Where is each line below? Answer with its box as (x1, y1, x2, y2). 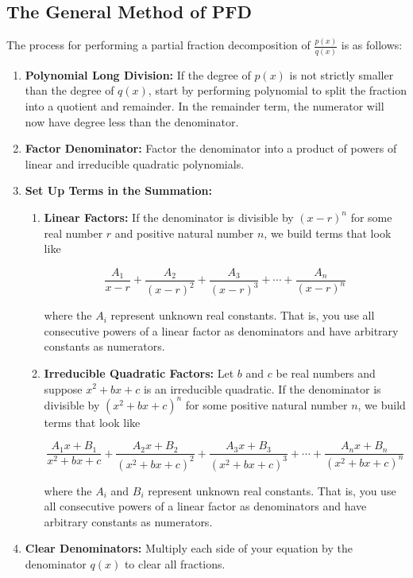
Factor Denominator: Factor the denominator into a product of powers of (25, 140, 397, 157)
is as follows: (341, 37, 403, 53)
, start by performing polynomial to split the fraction (148, 82, 407, 99)
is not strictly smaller (289, 66, 394, 83)
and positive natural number (114, 224, 254, 241)
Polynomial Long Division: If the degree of (25, 66, 251, 83)
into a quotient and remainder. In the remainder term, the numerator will (25, 98, 384, 114)
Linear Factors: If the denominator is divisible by (44, 208, 294, 225)
